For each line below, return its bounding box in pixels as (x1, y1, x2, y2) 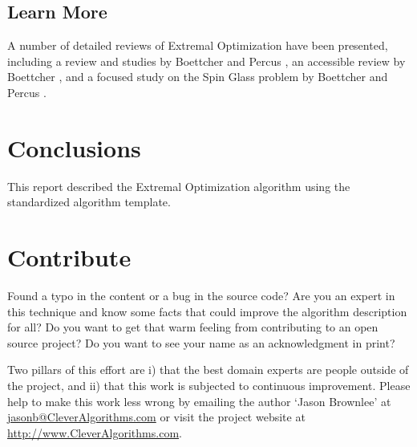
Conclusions (7, 131, 141, 164)
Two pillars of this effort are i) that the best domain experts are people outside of (7, 361, 409, 378)
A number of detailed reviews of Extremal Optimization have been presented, (7, 37, 388, 54)
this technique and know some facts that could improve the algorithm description (7, 303, 407, 319)
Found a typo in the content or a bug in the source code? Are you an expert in (7, 287, 395, 304)
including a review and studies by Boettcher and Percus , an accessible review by (7, 52, 406, 69)
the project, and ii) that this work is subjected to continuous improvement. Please (7, 376, 411, 393)
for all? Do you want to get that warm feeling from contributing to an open (7, 319, 379, 335)
